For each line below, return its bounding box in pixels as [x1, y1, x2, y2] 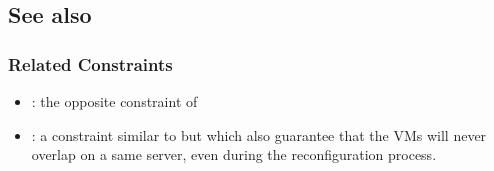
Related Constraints [8, 51, 173, 76]
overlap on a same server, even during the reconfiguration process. [31, 144, 437, 165]
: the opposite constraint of [31, 91, 198, 111]
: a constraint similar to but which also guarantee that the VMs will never [31, 124, 487, 145]
